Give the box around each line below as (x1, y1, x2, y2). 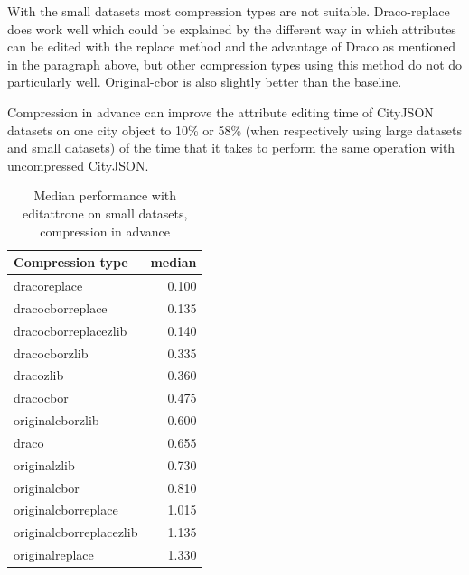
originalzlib (14, 455, 75, 474)
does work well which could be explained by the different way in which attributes (7, 19, 456, 38)
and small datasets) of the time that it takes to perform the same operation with (7, 138, 455, 157)
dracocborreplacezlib (14, 320, 127, 339)
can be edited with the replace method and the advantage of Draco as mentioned (7, 37, 456, 56)
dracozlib (14, 366, 64, 385)
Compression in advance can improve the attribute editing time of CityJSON (7, 102, 434, 121)
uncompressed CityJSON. (7, 155, 149, 174)
